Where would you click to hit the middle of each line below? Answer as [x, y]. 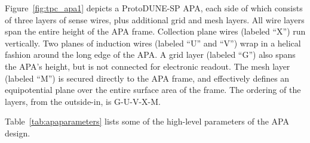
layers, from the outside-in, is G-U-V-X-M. [83, 101]
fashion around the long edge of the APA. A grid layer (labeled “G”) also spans [150, 55]
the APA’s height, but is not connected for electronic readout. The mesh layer [148, 66]
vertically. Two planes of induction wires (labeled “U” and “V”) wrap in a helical [153, 43]
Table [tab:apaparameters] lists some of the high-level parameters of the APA [147, 121]
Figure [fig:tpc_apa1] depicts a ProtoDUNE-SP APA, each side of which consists [154, 8]
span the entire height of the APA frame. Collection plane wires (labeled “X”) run [155, 31]
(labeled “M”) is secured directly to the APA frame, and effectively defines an [147, 78]
